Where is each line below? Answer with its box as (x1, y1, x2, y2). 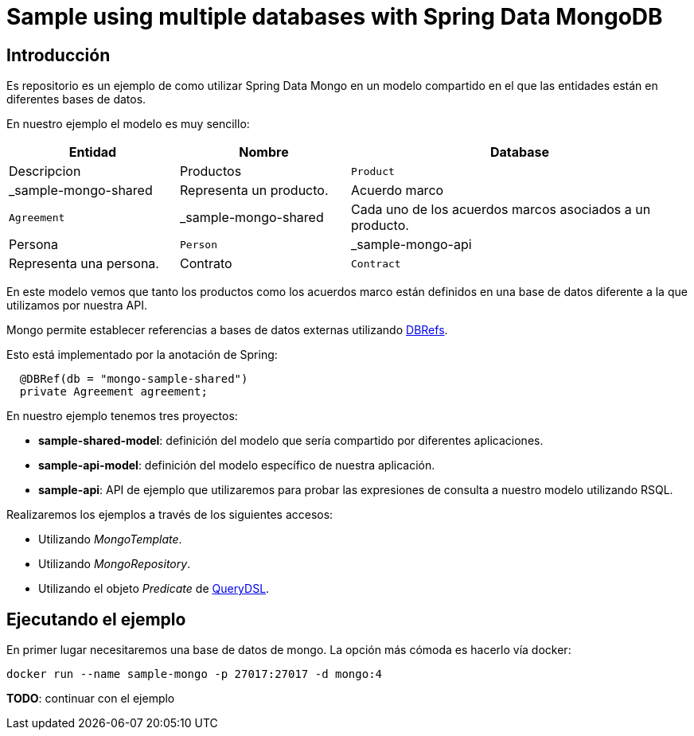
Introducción (6, 45, 111, 65)
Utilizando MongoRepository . (38, 557, 191, 571)
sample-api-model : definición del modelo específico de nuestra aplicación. (38, 458, 435, 473)
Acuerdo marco (351, 182, 444, 199)
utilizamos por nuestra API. (6, 298, 147, 313)
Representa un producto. (180, 182, 329, 199)
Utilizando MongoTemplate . (38, 532, 182, 547)
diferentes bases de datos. (6, 92, 146, 107)
